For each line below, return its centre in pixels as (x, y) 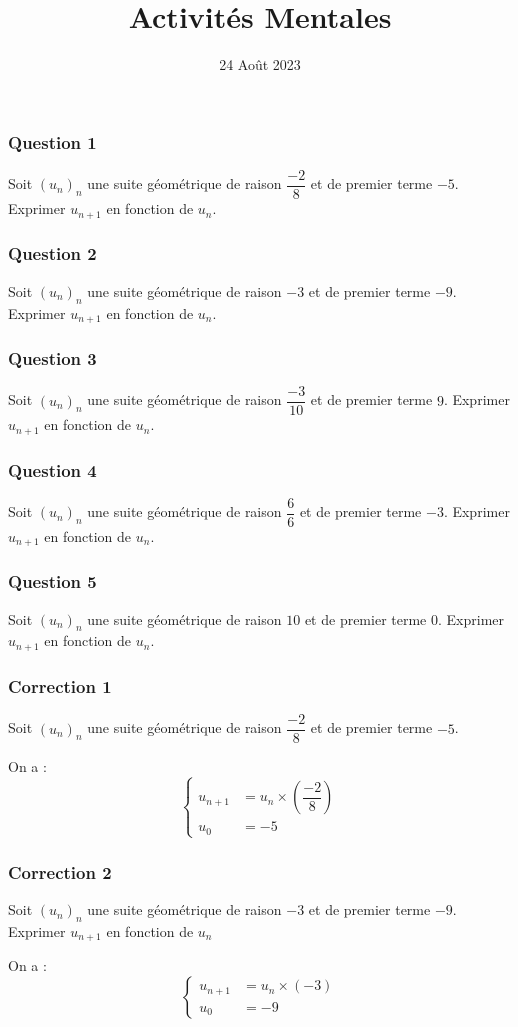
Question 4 (52, 469)
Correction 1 (60, 685)
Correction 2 (60, 871)
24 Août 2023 (260, 64)
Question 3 (52, 357)
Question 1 (52, 141)
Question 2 (52, 253)
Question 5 (52, 581)
